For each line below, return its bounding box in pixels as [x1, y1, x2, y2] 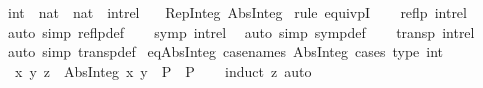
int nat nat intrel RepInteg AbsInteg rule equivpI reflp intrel [7, 2, 467, 22]
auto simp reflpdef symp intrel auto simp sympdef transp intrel [7, 21, 475, 42]
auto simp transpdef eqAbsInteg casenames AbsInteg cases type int [7, 41, 444, 62]
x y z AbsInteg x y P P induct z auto [14, 60, 312, 81]
